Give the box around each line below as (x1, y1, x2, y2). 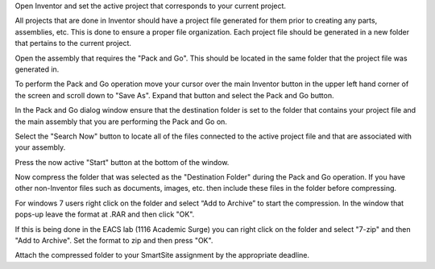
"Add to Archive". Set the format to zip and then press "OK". (14, 236, 213, 246)
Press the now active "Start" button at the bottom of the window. (14, 157, 230, 167)
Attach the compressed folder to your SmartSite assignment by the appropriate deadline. (14, 250, 310, 260)
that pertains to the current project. (14, 39, 132, 48)
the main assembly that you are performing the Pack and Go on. (14, 117, 227, 126)
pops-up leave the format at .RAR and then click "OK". (14, 209, 195, 219)
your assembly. (14, 143, 66, 152)
